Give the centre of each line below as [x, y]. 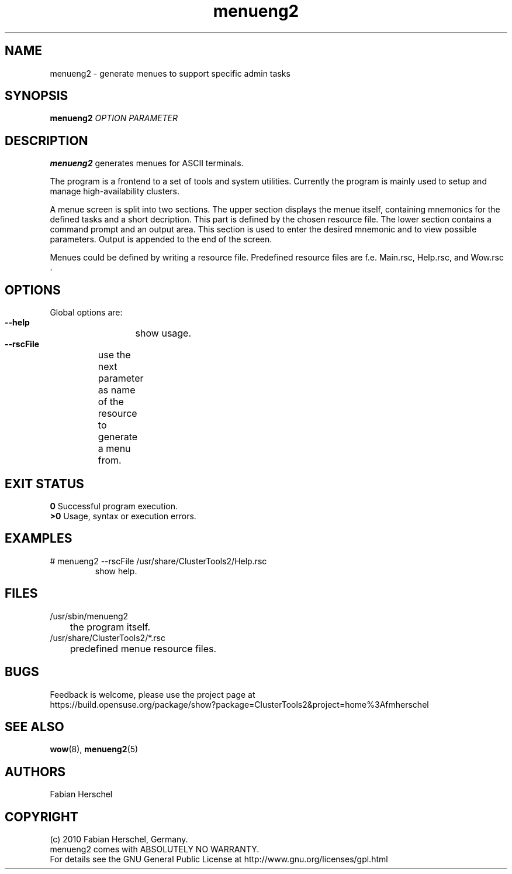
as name [117, 390]
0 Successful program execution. [114, 506]
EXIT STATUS [44, 484]
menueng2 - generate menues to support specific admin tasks [170, 73]
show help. [116, 571]
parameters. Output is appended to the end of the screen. [161, 239]
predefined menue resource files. [143, 648]
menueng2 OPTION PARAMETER [114, 118]
